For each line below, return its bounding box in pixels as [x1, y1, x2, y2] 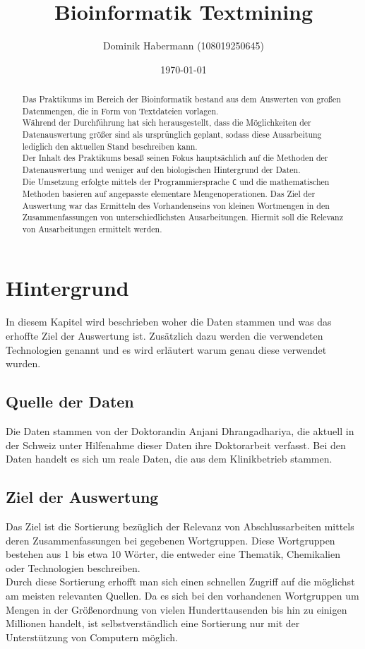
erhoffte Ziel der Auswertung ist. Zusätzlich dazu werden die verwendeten [6, 328, 323, 343]
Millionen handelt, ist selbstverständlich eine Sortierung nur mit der [6, 616, 300, 631]
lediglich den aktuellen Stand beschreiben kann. [22, 140, 198, 152]
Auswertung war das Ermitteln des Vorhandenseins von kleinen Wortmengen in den [22, 199, 330, 211]
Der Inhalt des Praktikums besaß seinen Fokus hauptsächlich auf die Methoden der [22, 152, 328, 164]
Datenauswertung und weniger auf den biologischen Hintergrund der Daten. [22, 164, 301, 176]
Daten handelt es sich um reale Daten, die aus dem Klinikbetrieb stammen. [6, 451, 333, 466]
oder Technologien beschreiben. [6, 560, 140, 575]
